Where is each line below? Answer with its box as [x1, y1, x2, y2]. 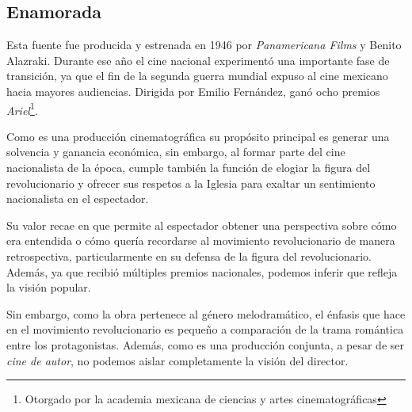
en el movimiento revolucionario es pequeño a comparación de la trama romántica [6, 321, 404, 338]
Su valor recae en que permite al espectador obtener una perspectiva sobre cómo [6, 216, 397, 233]
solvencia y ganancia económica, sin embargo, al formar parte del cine [6, 143, 345, 160]
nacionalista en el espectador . [6, 190, 149, 207]
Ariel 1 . [6, 99, 38, 118]
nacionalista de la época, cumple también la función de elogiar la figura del [6, 159, 371, 176]
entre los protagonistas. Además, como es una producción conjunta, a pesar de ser [6, 336, 404, 353]
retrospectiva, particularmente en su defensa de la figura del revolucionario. [6, 247, 372, 264]
